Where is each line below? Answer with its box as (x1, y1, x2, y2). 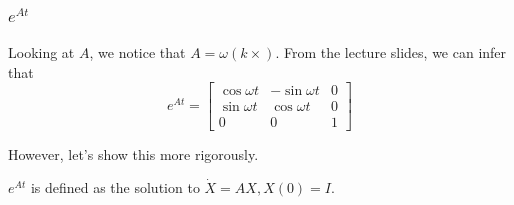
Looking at (8, 42, 75, 63)
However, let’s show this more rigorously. (8, 143, 259, 164)
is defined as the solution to (30, 177, 200, 198)
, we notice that (89, 42, 186, 63)
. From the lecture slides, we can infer (275, 42, 507, 63)
